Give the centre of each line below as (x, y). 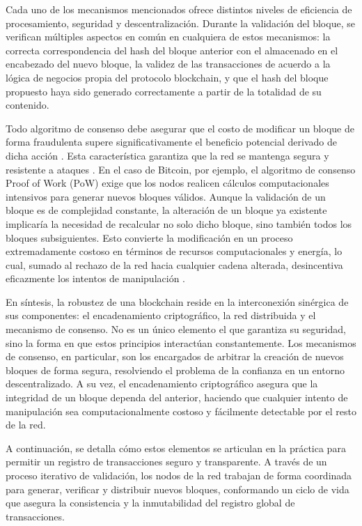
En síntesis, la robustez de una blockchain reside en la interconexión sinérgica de (177, 301)
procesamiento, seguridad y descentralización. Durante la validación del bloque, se (180, 23)
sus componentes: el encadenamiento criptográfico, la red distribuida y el (161, 315)
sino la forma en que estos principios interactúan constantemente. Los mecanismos (181, 342)
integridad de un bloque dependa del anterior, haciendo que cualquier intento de (177, 397)
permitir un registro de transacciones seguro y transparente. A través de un (166, 462)
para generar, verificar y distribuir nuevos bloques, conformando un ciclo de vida (178, 489)
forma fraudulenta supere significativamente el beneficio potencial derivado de (171, 142)
